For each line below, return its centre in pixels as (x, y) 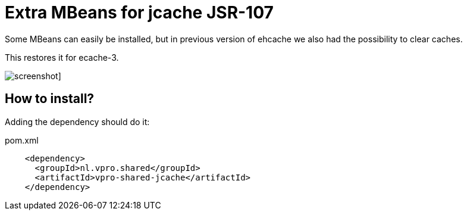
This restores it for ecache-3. (62, 57)
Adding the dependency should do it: (77, 121)
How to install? (50, 99)
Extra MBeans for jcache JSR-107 (139, 13)
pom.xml (22, 140)
